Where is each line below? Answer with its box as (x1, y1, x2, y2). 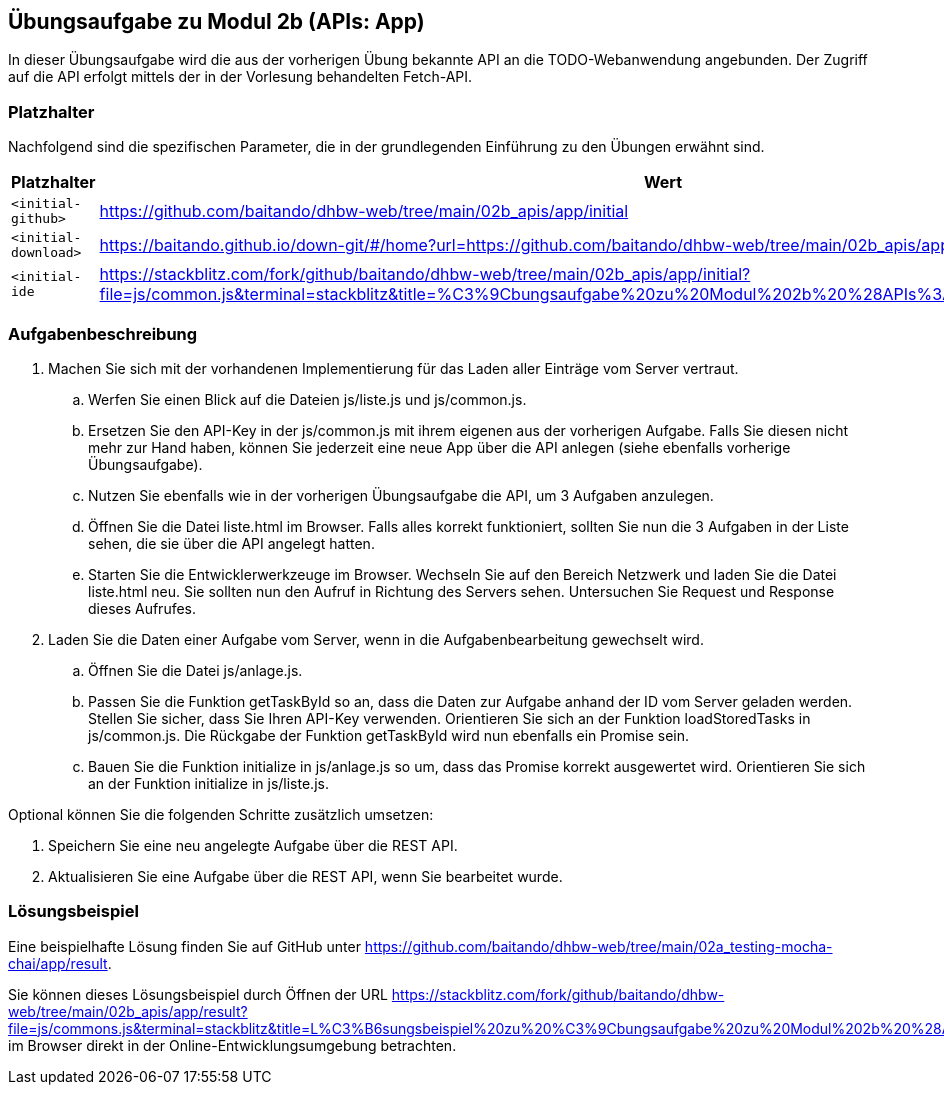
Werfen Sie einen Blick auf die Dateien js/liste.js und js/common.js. (88, 390, 527, 408)
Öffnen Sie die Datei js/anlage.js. (88, 661, 303, 679)
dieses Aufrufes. (88, 599, 197, 617)
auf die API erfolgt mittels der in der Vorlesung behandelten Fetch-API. (8, 68, 473, 86)
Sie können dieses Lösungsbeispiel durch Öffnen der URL (8, 985, 388, 1003)
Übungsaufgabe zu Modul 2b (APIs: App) (8, 9, 425, 34)
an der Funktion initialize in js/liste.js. (88, 774, 329, 792)
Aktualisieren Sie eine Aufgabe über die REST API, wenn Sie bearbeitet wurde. (48, 867, 563, 885)
